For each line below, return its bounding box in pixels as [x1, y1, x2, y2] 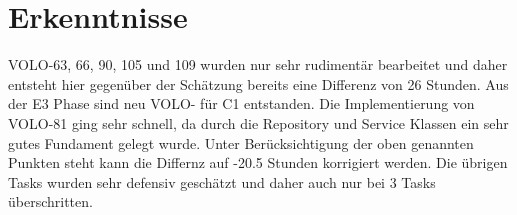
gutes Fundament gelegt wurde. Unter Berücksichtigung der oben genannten [8, 132, 474, 153]
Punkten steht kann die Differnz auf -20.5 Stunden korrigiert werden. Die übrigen [8, 152, 508, 173]
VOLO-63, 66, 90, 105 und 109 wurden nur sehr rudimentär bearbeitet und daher [8, 54, 508, 75]
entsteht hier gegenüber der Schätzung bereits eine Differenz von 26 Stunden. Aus [8, 73, 509, 94]
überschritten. [8, 191, 93, 212]
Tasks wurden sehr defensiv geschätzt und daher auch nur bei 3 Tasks [8, 171, 436, 192]
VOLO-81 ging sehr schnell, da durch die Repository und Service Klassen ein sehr [8, 112, 509, 133]
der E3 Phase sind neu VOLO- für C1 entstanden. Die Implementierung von [8, 93, 475, 114]
